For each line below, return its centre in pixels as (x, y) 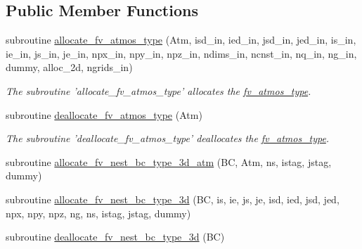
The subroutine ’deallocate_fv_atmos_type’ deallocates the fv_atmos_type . (168, 138)
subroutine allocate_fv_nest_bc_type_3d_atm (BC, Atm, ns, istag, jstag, (169, 161)
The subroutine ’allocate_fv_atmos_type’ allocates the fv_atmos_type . (159, 90)
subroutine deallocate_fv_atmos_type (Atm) (104, 114)
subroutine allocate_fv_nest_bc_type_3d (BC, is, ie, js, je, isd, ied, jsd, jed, (173, 199)
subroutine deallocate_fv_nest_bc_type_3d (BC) (115, 237)
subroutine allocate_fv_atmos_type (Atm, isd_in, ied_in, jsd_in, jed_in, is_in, (181, 40)
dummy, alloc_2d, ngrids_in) (69, 67)
